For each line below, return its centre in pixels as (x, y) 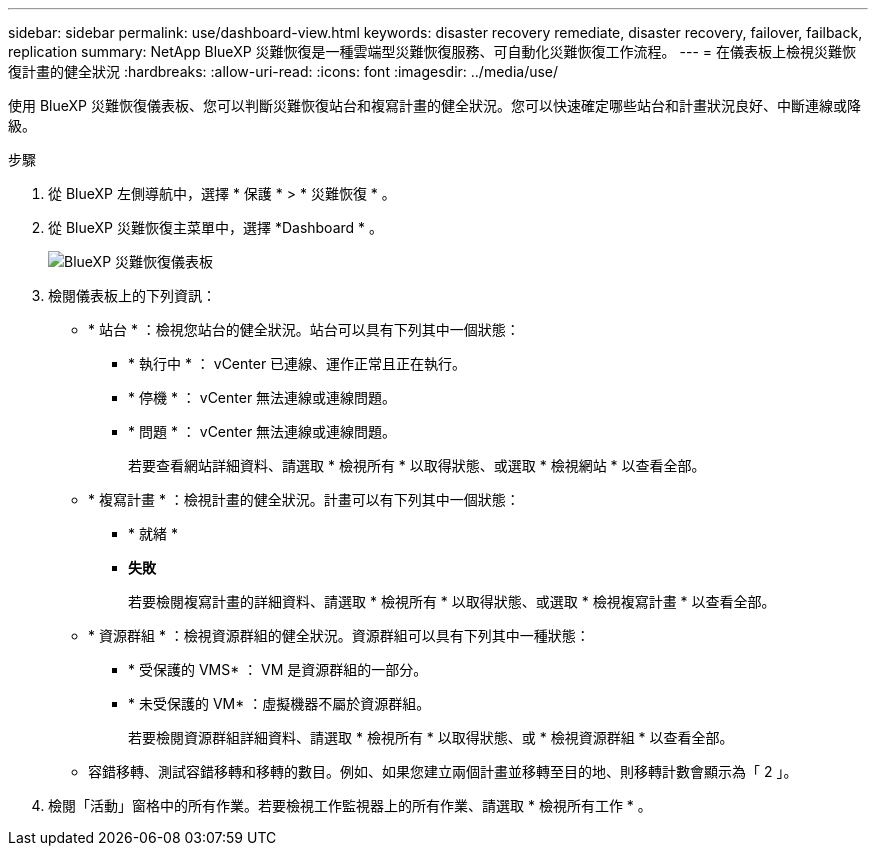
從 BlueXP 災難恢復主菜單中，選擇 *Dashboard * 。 (216, 227)
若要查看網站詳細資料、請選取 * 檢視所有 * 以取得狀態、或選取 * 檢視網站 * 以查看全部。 (417, 465)
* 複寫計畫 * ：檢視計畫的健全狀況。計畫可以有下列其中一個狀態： (304, 499)
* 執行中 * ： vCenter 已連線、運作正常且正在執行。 (297, 363)
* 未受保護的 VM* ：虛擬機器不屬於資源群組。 (279, 703)
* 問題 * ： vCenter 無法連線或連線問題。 (262, 431)
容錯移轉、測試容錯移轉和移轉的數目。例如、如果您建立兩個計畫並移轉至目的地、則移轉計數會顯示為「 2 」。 (443, 771)
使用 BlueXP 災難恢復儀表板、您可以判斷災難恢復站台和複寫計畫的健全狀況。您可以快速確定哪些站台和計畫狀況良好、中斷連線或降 (434, 105)
